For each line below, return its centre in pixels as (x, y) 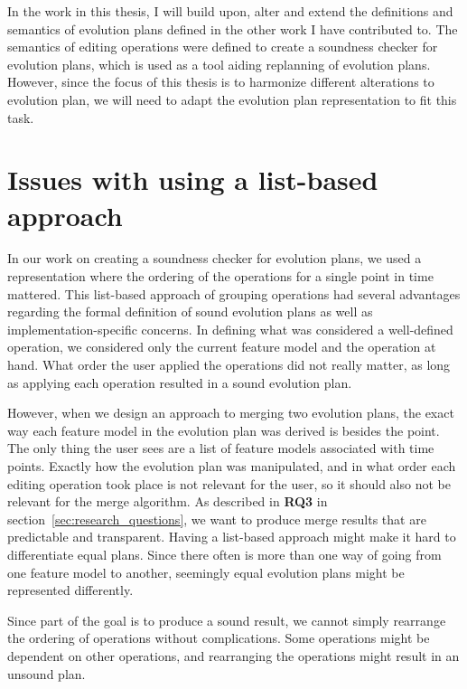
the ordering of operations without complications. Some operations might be (219, 638)
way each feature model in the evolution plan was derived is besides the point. (224, 430)
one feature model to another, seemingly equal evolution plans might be (206, 572)
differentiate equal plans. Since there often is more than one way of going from (224, 554)
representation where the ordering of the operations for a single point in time (220, 276)
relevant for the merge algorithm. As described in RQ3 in (168, 501)
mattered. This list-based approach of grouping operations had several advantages (234, 293)
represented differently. (70, 590)
